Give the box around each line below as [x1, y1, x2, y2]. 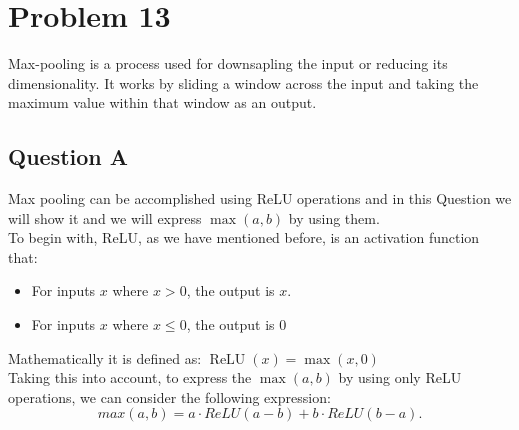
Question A [8, 141, 129, 172]
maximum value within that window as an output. [8, 92, 317, 113]
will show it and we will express [8, 207, 202, 228]
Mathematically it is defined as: [8, 347, 202, 368]
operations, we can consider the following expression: [8, 386, 331, 407]
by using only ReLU [338, 367, 462, 388]
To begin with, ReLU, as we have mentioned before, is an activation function [8, 227, 480, 248]
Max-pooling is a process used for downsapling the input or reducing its [8, 53, 448, 74]
